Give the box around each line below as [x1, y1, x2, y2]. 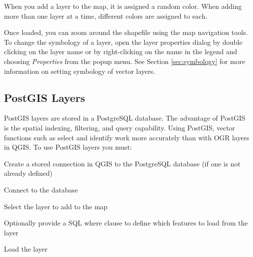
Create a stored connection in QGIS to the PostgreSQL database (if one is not [4, 158, 241, 168]
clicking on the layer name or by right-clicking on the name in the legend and [4, 46, 237, 57]
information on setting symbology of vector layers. [4, 65, 156, 76]
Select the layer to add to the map [4, 201, 108, 211]
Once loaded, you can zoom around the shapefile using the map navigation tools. [4, 27, 248, 37]
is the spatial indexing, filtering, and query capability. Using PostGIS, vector [4, 122, 235, 132]
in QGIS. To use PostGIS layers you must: [4, 142, 132, 152]
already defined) [4, 168, 53, 178]
